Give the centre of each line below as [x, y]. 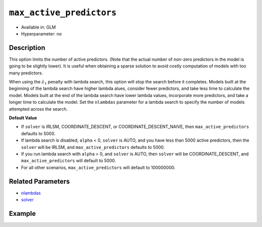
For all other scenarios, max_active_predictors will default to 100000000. [98, 167]
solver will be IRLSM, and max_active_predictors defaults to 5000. [93, 147]
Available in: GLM [38, 27]
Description [27, 48]
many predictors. [26, 73]
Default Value [23, 118]
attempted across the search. [38, 109]
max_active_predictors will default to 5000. [68, 161]
